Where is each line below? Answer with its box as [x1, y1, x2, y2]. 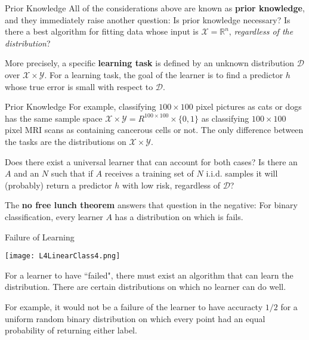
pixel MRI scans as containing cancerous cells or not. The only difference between [5, 123, 304, 136]
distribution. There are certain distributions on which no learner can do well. [5, 280, 286, 293]
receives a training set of [104, 167, 194, 180]
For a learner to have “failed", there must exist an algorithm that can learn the [5, 268, 293, 281]
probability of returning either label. [5, 324, 137, 336]
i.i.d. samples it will [206, 167, 278, 180]
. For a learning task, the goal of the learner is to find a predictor [44, 68, 283, 81]
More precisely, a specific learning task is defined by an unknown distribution [5, 57, 295, 69]
